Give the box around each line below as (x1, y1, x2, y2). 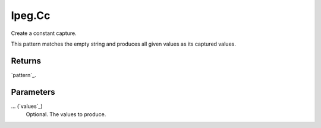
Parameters (11, 87, 55, 97)
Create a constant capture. (11, 30, 77, 37)
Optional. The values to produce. (26, 111, 106, 118)
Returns (11, 56, 42, 66)
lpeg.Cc (11, 9, 51, 22)
